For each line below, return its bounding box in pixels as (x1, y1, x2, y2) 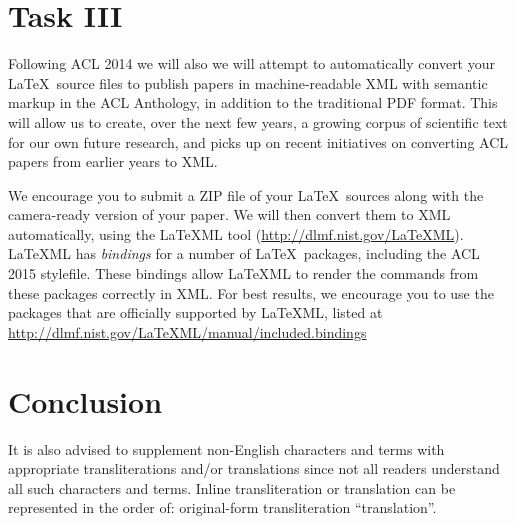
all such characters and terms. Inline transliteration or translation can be (8, 477, 456, 498)
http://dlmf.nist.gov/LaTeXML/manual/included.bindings (8, 321, 367, 342)
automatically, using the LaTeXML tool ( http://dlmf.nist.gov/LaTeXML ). (8, 223, 464, 244)
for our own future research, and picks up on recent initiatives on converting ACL (8, 131, 509, 152)
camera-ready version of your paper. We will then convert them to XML (8, 204, 451, 225)
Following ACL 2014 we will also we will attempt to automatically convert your (8, 53, 496, 74)
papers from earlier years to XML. (8, 151, 218, 172)
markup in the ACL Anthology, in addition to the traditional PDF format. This (8, 92, 498, 113)
